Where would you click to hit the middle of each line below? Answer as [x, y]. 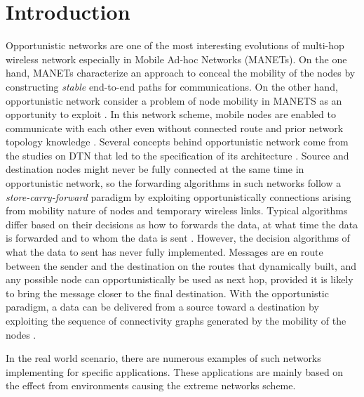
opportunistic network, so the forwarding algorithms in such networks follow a [174, 183]
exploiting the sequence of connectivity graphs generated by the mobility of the [176, 320]
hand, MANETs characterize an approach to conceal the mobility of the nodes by [181, 73]
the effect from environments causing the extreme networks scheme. [151, 385]
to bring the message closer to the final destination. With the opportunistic [167, 293]
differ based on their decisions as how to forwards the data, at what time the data [182, 224]
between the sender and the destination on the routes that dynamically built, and [181, 265]
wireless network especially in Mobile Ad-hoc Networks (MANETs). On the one [176, 59]
